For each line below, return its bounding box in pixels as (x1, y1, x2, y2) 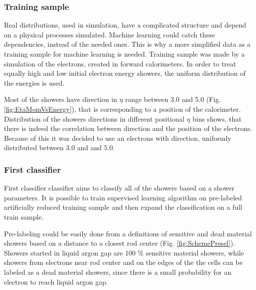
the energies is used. (4, 77, 65, 88)
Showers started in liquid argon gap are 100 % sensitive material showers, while (4, 247, 244, 258)
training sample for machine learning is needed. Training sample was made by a (4, 49, 245, 59)
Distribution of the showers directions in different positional (4, 113, 184, 124)
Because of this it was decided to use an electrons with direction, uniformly (4, 132, 231, 143)
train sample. (4, 211, 44, 222)
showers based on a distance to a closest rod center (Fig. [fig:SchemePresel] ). (4, 238, 235, 248)
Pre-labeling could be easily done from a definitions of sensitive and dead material (4, 228, 252, 238)
